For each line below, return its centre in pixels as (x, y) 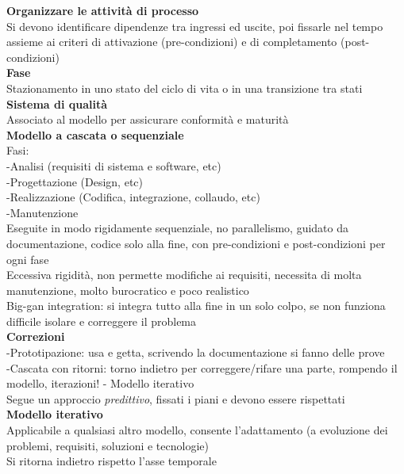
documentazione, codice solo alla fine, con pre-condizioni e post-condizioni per (196, 243)
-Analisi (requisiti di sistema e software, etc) (114, 165)
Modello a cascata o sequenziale (95, 134)
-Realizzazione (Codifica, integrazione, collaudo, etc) (133, 197)
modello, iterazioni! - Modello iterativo (100, 383)
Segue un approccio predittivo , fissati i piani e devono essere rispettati (176, 398)
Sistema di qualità (57, 103)
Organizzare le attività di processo (103, 10)
